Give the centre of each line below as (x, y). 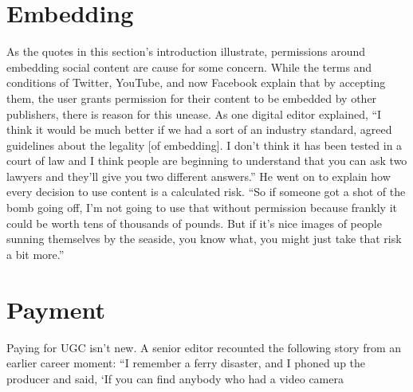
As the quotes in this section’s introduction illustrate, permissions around (186, 51)
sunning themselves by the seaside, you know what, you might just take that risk (204, 239)
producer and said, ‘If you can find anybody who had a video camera (175, 378)
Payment (56, 309)
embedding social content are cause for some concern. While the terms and (189, 67)
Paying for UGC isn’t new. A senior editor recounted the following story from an (204, 347)
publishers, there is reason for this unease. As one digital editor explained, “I (194, 114)
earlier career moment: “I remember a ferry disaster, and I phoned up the (186, 363)
